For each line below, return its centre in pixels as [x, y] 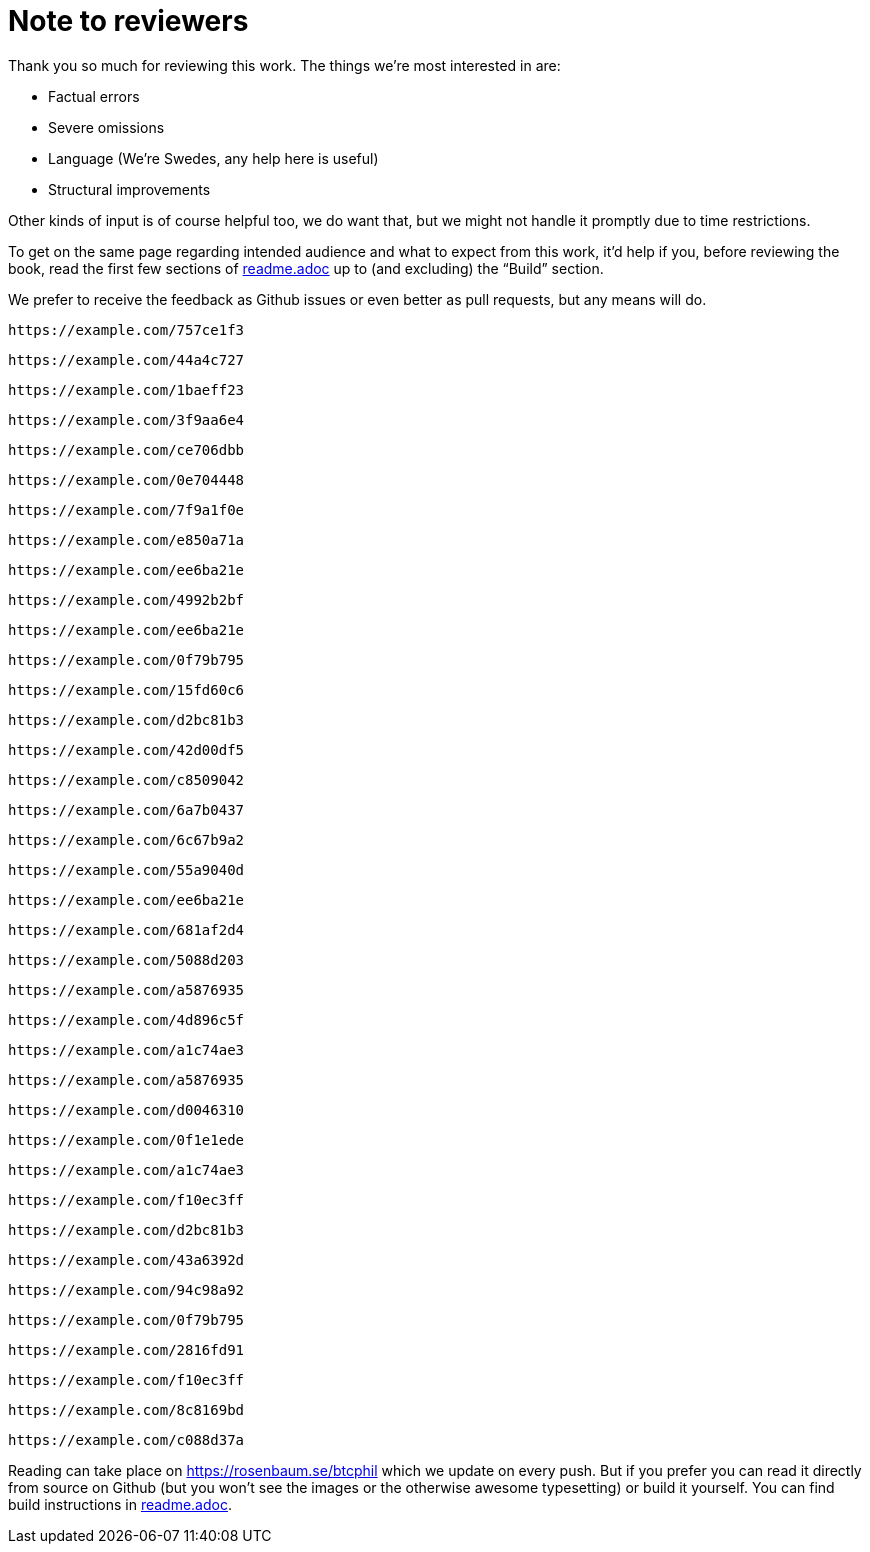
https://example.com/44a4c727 [126, 359]
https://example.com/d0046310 [126, 1109]
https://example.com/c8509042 [126, 779]
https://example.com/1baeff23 [126, 389]
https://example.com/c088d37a [126, 1439]
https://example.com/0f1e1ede [126, 1139]
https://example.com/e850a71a [126, 539]
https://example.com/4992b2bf [126, 599]
